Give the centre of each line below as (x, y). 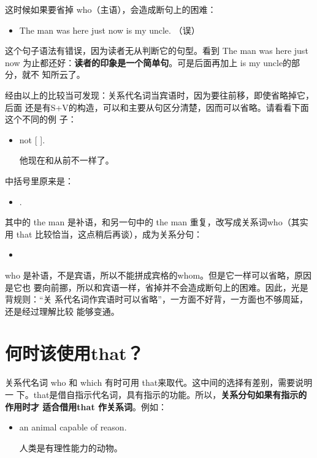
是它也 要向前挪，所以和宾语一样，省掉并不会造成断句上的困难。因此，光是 (157, 287)
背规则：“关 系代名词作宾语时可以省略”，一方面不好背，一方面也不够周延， (156, 299)
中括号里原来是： (39, 180)
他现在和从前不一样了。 (67, 160)
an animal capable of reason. (73, 427)
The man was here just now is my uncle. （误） (109, 30)
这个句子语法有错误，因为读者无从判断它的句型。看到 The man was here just (157, 51)
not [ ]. (32, 139)
